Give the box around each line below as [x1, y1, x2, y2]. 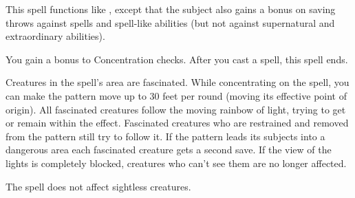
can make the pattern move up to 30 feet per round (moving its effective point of [6, 88, 347, 102]
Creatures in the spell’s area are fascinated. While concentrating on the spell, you [6, 75, 349, 89]
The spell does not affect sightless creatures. [6, 179, 191, 193]
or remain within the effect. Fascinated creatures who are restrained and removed [6, 115, 349, 130]
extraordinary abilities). [6, 29, 105, 43]
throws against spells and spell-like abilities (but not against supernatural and [6, 15, 335, 30]
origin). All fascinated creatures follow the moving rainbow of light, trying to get [6, 102, 346, 116]
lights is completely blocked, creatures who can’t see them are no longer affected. [6, 155, 347, 170]
